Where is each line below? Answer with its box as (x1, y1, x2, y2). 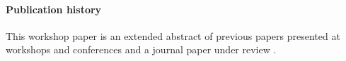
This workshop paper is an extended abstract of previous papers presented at (6, 28, 340, 43)
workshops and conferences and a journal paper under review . (6, 42, 277, 57)
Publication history (6, 1, 102, 16)
